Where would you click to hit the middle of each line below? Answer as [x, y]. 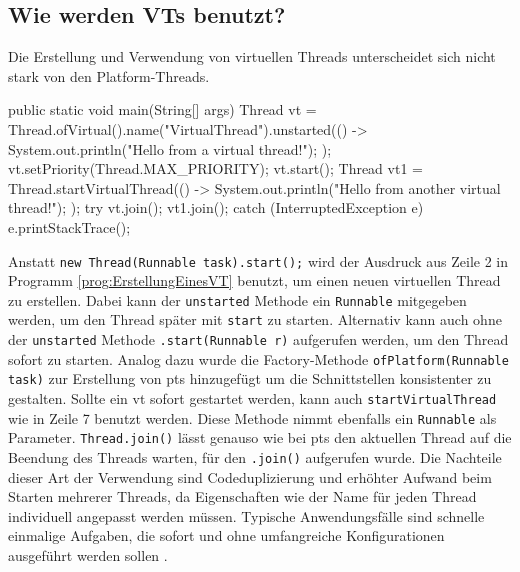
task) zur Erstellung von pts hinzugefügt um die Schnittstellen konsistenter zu [250, 378]
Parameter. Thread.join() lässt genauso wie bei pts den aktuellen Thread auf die [260, 437]
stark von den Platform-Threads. [109, 75]
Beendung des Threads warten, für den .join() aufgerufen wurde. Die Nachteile [255, 457]
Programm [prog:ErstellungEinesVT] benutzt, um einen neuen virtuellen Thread [254, 280]
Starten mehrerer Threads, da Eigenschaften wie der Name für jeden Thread [242, 496]
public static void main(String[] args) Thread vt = [162, 109]
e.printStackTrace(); [69, 226]
